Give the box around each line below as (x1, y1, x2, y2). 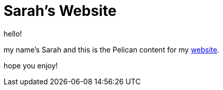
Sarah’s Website (4, 2, 117, 20)
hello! (4, 29, 22, 38)
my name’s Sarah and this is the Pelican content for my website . (4, 45, 219, 54)
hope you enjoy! (4, 61, 58, 70)
